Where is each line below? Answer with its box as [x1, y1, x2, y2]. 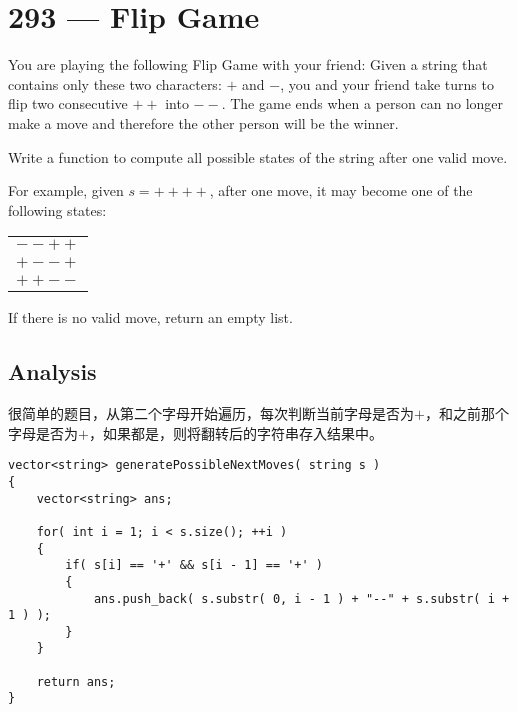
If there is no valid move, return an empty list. [8, 307, 293, 328]
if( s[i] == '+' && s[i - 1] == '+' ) [65, 558, 323, 573]
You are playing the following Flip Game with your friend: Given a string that [8, 54, 488, 75]
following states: [8, 199, 107, 220]
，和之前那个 [424, 403, 509, 424]
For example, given [8, 180, 124, 201]
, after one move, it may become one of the [209, 180, 473, 201]
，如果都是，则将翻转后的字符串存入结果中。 [88, 422, 383, 443]
